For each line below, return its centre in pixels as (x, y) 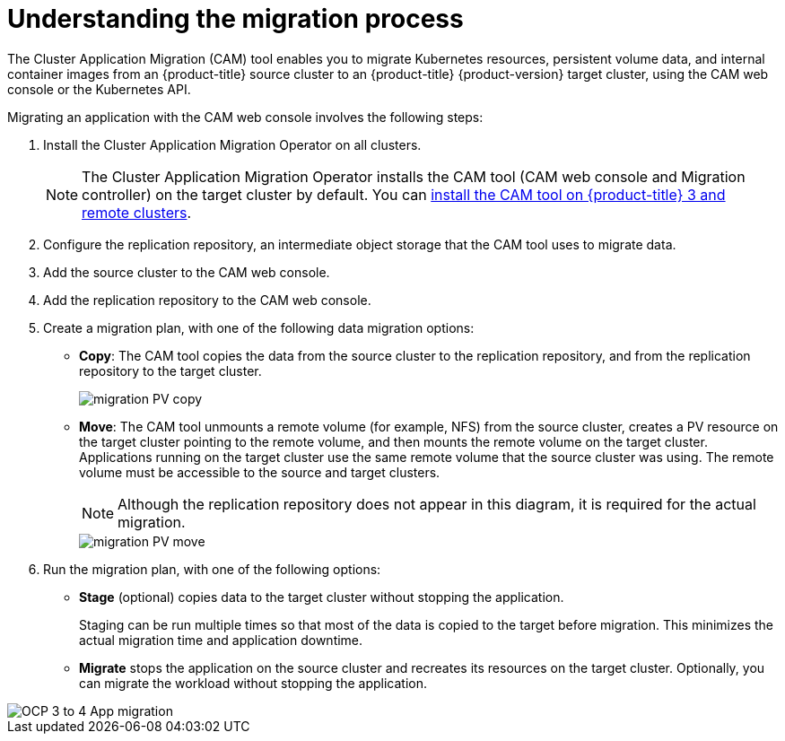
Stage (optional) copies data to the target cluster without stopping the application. (322, 597)
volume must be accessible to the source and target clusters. (260, 472)
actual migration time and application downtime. (221, 640)
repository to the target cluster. (170, 370)
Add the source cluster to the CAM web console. (187, 272)
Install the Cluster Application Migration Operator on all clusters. (232, 144)
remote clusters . (137, 212)
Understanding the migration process (235, 19)
